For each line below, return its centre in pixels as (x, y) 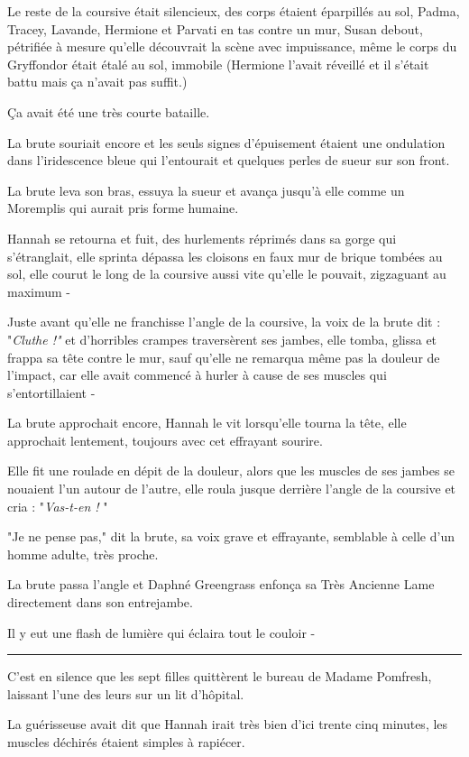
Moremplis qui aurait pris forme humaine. (123, 208)
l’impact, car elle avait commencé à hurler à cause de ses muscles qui (197, 375)
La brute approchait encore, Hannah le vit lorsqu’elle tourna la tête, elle (207, 423)
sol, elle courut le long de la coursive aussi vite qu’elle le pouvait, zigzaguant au (227, 274)
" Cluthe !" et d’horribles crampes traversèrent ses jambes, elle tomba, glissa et (222, 339)
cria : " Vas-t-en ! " (58, 506)
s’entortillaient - (51, 392)
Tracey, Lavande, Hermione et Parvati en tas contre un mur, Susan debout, (215, 28)
